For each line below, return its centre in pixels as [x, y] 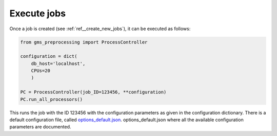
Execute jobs [38, 13]
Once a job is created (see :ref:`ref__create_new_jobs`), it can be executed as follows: [100, 29]
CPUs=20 [41, 71]
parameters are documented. [40, 127]
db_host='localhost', [58, 63]
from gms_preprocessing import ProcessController [84, 42]
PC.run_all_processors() [52, 99]
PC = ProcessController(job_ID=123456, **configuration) [93, 92]
